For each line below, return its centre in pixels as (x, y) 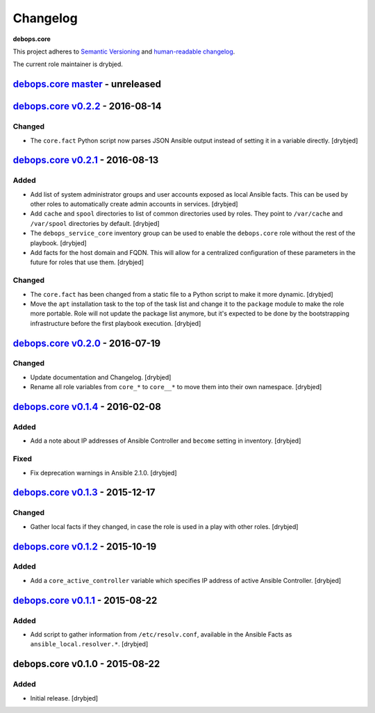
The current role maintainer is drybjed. (68, 64)
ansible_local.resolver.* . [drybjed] (89, 644)
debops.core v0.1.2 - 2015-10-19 (85, 547)
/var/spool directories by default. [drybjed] (95, 223)
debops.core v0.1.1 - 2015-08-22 (85, 600)
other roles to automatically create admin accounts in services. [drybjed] (134, 204)
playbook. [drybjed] (58, 243)
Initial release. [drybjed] (64, 698)
